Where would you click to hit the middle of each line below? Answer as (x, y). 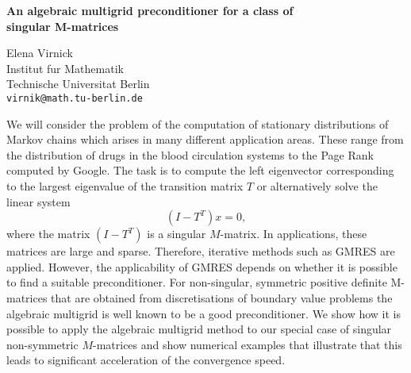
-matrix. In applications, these (294, 234)
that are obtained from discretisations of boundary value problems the (222, 297)
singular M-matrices (63, 26)
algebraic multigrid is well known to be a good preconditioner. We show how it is (204, 313)
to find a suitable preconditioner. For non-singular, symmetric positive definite (197, 282)
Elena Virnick (40, 53)
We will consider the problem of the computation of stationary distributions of (198, 123)
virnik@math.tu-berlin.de (75, 98)
